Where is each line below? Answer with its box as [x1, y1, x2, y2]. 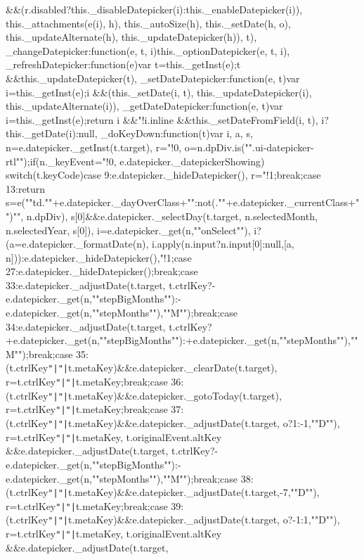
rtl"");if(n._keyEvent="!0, [6, 153, 117, 168]
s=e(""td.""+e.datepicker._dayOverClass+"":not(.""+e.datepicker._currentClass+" [6, 195, 360, 210]
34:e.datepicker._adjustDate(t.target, [6, 319, 166, 333]
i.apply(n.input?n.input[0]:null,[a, [151, 236, 294, 251]
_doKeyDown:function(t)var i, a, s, [100, 126, 253, 141]
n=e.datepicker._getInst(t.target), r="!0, [6, 139, 182, 154]
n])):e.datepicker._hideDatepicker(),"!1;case [6, 250, 192, 265]
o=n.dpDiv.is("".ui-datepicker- [184, 139, 314, 154]
